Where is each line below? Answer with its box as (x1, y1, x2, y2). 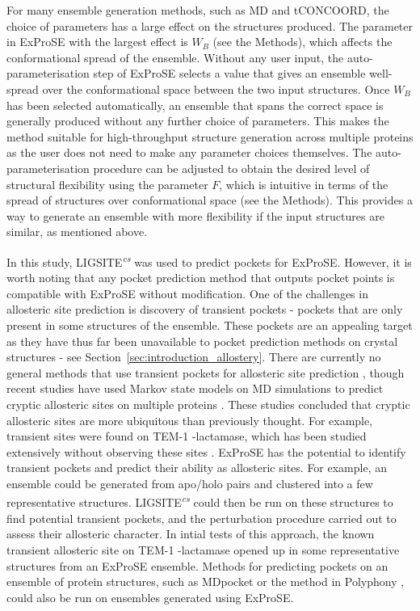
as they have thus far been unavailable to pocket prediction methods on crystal (6, 332, 398, 349)
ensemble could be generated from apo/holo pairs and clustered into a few (6, 474, 373, 491)
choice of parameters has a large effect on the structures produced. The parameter (6, 17, 414, 34)
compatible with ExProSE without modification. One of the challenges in (6, 284, 368, 301)
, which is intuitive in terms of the (219, 175, 388, 192)
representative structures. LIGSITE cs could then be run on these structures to (6, 491, 393, 511)
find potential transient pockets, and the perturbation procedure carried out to (6, 509, 397, 526)
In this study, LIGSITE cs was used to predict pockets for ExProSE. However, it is (6, 251, 412, 270)
